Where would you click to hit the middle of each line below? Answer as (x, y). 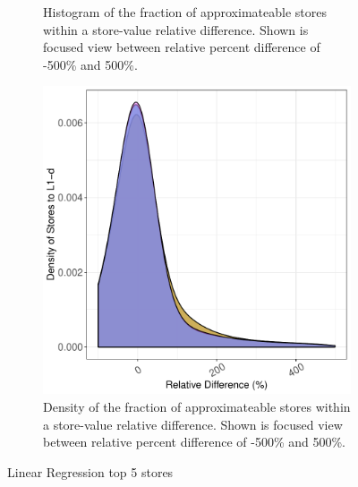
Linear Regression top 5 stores (90, 471)
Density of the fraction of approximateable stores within (197, 406)
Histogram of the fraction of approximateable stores (185, 12)
